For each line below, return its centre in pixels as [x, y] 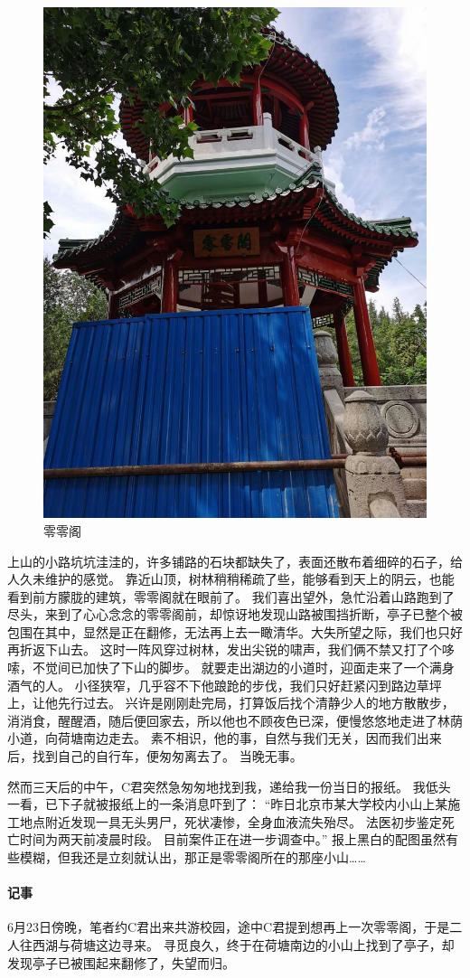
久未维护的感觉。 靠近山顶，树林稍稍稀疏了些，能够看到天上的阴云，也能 [237, 579]
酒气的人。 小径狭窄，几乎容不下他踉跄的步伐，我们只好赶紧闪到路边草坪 [225, 685]
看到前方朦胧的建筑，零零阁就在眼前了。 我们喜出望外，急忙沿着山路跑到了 [231, 596]
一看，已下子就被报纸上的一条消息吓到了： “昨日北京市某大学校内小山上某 [228, 804]
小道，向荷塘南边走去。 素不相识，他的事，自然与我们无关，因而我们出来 [225, 738]
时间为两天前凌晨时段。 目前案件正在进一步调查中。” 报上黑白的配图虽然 [232, 839]
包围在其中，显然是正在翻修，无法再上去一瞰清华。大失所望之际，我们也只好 [235, 631]
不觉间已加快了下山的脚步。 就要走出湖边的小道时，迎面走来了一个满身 [243, 668]
